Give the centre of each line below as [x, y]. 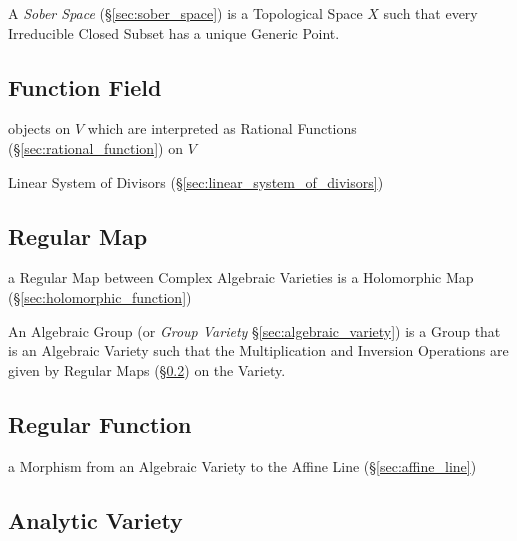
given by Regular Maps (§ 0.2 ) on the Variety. [147, 369]
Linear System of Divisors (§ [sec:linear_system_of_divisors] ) [196, 181]
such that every [430, 13]
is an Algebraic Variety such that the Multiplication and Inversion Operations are [258, 350]
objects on [39, 128]
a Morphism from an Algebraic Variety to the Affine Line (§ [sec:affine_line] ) [242, 465]
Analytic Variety [95, 519]
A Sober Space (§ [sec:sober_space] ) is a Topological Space [185, 13]
